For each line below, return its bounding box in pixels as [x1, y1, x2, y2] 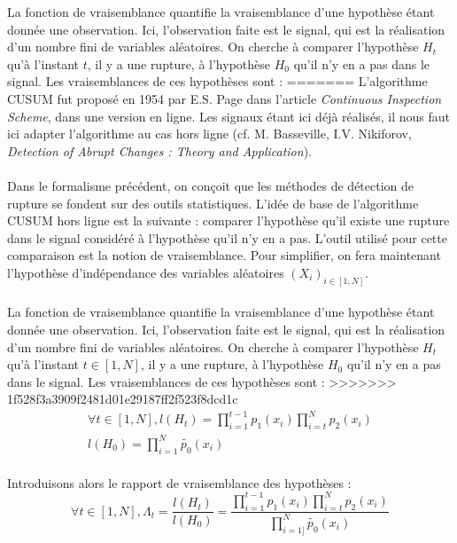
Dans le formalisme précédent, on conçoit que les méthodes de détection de [7, 176, 414, 194]
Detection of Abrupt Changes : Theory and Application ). [7, 141, 312, 160]
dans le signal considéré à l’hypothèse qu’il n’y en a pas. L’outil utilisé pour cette [7, 228, 447, 247]
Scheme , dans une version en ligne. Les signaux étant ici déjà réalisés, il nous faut [7, 106, 451, 125]
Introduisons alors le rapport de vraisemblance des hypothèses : [7, 473, 352, 492]
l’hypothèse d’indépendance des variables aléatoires [7, 263, 284, 281]
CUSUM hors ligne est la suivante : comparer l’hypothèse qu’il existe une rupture [7, 211, 450, 230]
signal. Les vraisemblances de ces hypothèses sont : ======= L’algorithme [7, 72, 428, 90]
